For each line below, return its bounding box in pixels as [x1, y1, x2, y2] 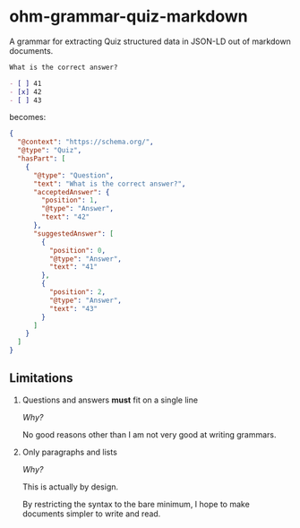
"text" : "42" [41, 212, 90, 221]
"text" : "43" [48, 304, 99, 313]
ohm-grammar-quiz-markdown [9, 6, 248, 27]
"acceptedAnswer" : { [32, 187, 110, 196]
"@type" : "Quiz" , [17, 146, 82, 155]
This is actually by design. [21, 481, 119, 492]
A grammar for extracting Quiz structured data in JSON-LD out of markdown [9, 36, 291, 47]
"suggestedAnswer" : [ [32, 229, 115, 238]
